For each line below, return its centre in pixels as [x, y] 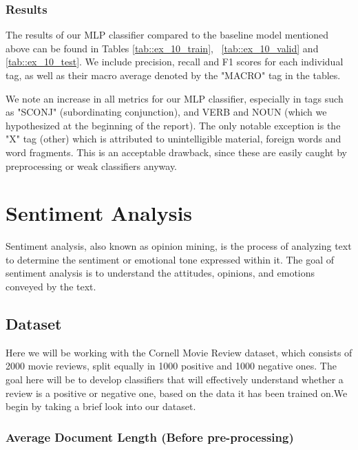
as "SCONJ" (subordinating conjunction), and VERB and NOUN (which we [166, 112]
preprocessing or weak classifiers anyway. [92, 165]
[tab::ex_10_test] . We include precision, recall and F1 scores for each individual [175, 62]
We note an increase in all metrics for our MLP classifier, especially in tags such [175, 98]
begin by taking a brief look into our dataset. [101, 406]
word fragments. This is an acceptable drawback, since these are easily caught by [177, 152]
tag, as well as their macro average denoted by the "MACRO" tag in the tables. [173, 75]
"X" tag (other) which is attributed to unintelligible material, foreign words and [173, 139]
